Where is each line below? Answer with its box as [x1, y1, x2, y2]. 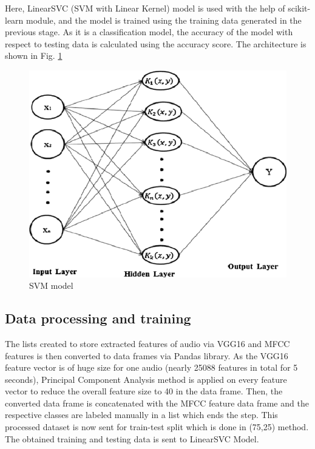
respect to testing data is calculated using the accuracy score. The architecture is [5, 37, 307, 50]
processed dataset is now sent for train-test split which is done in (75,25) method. [5, 420, 309, 433]
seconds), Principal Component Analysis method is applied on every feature [5, 373, 287, 385]
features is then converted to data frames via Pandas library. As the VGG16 [5, 349, 288, 362]
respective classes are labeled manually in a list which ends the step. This [5, 408, 278, 421]
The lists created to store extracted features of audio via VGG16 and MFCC [5, 337, 290, 349]
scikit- [288, 2, 311, 14]
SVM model [29, 279, 73, 292]
